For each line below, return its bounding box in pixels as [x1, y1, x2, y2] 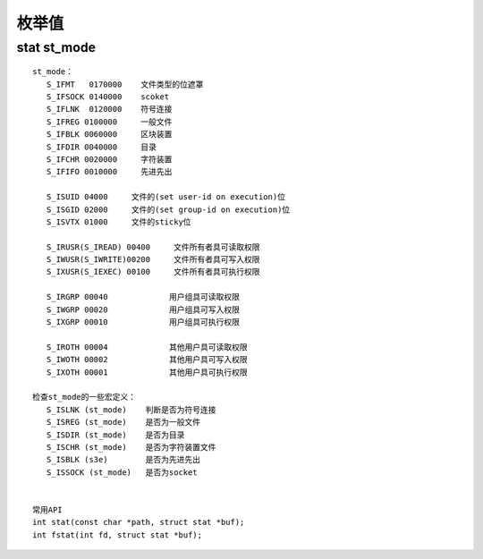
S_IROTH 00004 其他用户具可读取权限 [46, 342, 248, 352]
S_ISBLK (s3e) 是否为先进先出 [46, 454, 201, 465]
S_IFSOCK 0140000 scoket [46, 91, 170, 102]
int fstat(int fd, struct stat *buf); [32, 529, 203, 540]
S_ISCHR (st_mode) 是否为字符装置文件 [46, 442, 216, 452]
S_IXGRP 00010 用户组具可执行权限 [46, 318, 241, 327]
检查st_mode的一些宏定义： [32, 392, 137, 402]
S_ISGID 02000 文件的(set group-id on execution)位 [46, 204, 291, 215]
